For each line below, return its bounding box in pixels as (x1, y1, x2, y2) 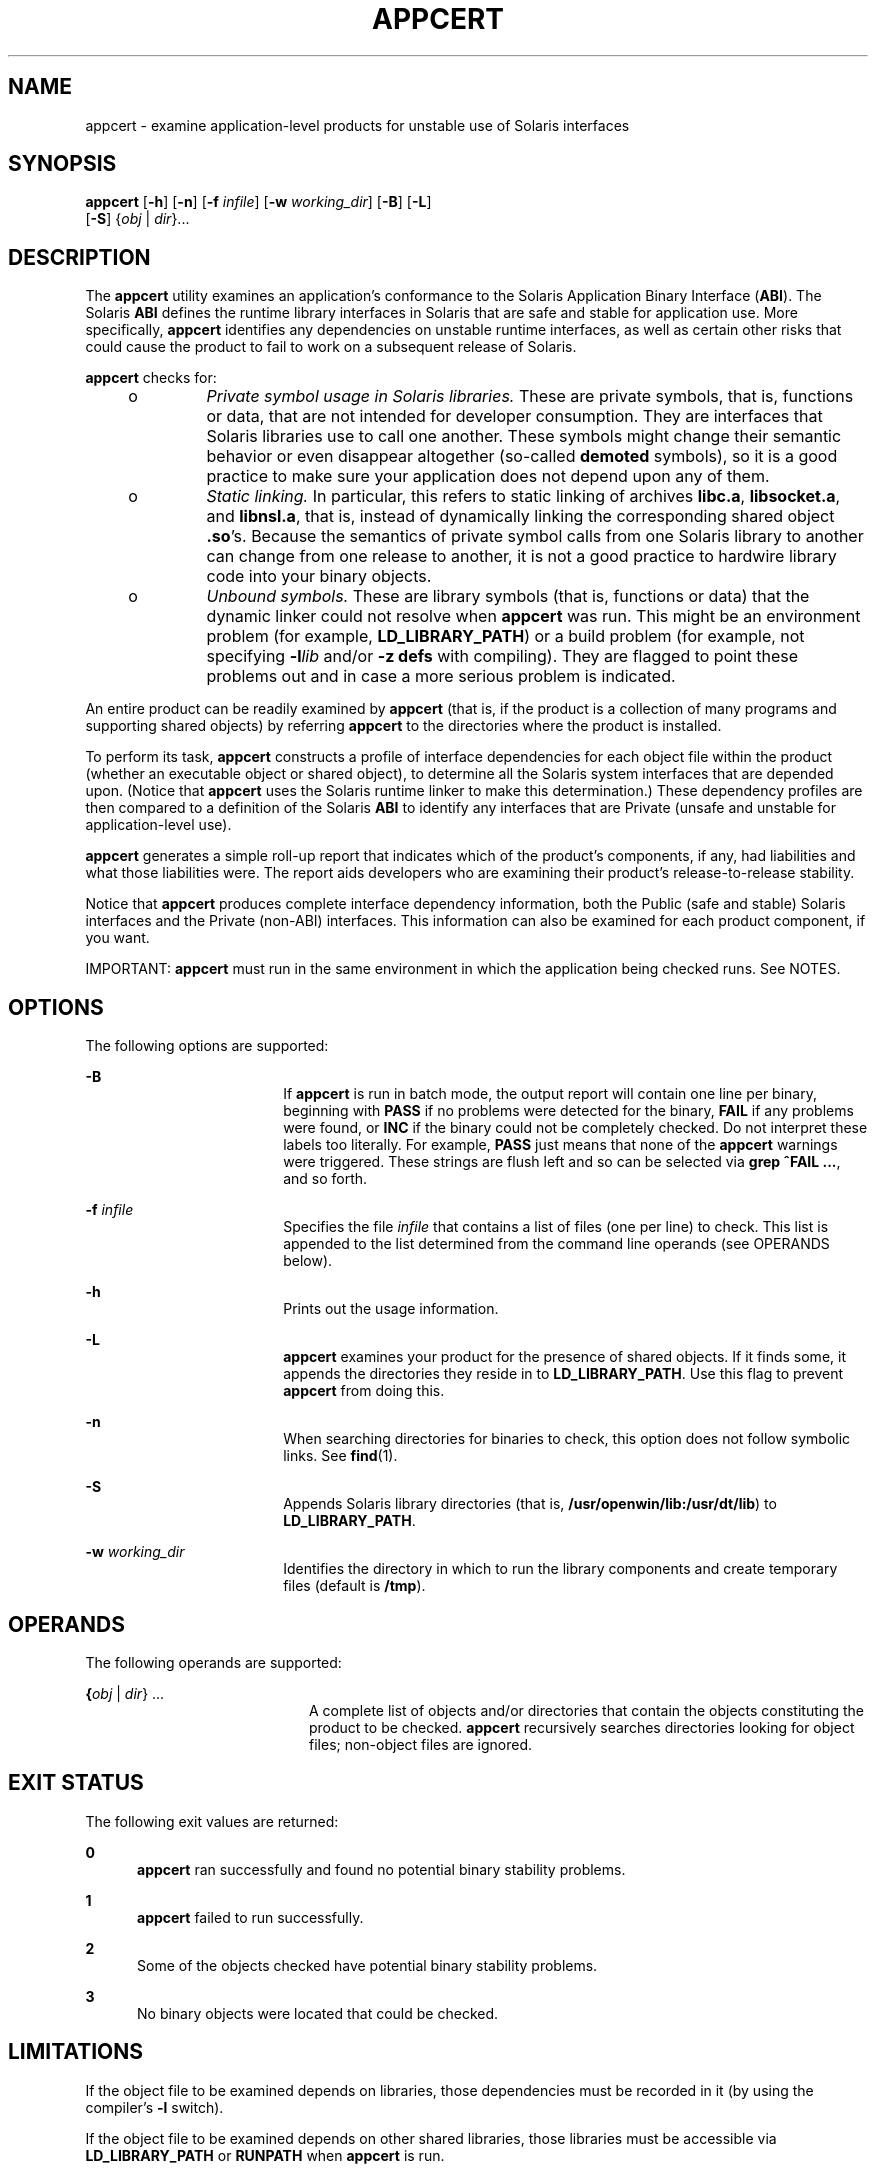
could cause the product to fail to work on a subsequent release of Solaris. (85, 338, 577, 356)
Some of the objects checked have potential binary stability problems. (137, 1956, 598, 1974)
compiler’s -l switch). (85, 2098, 224, 2116)
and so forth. (283, 1170, 368, 1188)
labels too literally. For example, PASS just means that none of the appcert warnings (283, 1136, 838, 1154)
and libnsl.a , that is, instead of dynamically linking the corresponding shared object (206, 506, 835, 527)
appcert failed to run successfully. (137, 1908, 364, 1926)
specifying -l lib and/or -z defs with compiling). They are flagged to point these (206, 646, 799, 667)
